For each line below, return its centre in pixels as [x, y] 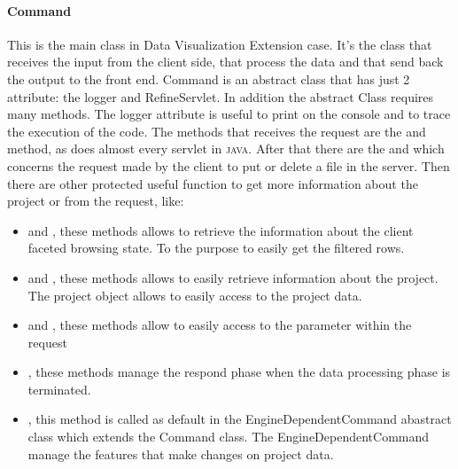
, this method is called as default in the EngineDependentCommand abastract [240, 419]
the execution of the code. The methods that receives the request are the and [217, 131]
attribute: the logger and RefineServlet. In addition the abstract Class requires [221, 96]
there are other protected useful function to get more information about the [213, 183]
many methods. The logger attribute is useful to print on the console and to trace [229, 114]
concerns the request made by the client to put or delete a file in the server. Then [229, 165]
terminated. [59, 389]
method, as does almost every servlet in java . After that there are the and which [226, 149]
